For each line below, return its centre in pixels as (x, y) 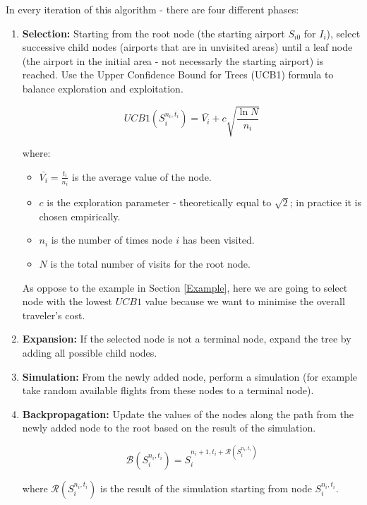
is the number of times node (112, 240)
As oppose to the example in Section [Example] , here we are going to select (185, 287)
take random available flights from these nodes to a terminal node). (168, 390)
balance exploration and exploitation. (103, 88)
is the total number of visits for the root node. (150, 263)
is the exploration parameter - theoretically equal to (159, 202)
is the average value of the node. (142, 176)
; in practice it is (325, 202)
